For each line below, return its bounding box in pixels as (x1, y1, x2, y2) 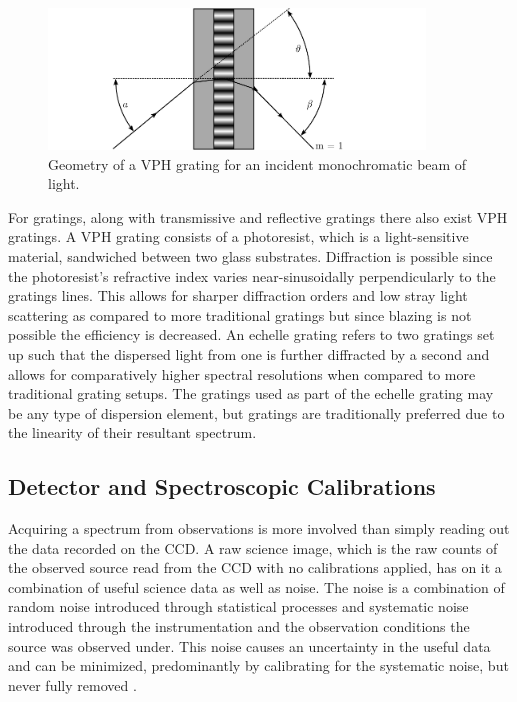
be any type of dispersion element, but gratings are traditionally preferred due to (8, 402, 505, 423)
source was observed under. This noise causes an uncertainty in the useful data (8, 635, 491, 656)
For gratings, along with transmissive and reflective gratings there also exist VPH (8, 206, 508, 227)
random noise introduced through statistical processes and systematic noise (8, 596, 469, 617)
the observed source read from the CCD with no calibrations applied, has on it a (8, 557, 502, 578)
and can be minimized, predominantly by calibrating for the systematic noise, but (8, 655, 509, 676)
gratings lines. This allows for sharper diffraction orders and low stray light (8, 285, 468, 306)
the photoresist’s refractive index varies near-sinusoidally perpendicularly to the (8, 265, 496, 286)
